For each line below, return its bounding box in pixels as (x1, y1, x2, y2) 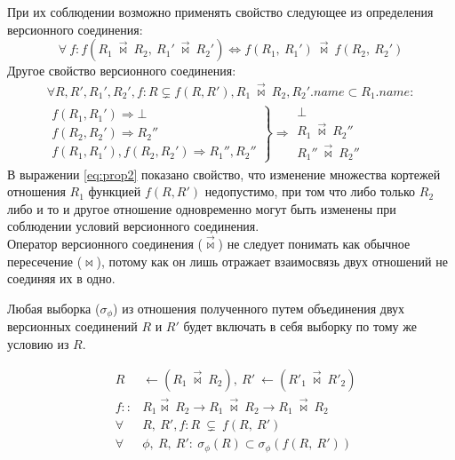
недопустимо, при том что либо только (204, 182, 416, 201)
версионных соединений (7, 317, 138, 336)
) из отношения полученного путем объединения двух (113, 298, 405, 317)
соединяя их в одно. (7, 269, 116, 288)
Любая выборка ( (7, 298, 100, 317)
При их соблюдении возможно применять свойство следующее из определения (7, 3, 434, 20)
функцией (88, 182, 141, 201)
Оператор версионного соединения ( (7, 234, 204, 253)
